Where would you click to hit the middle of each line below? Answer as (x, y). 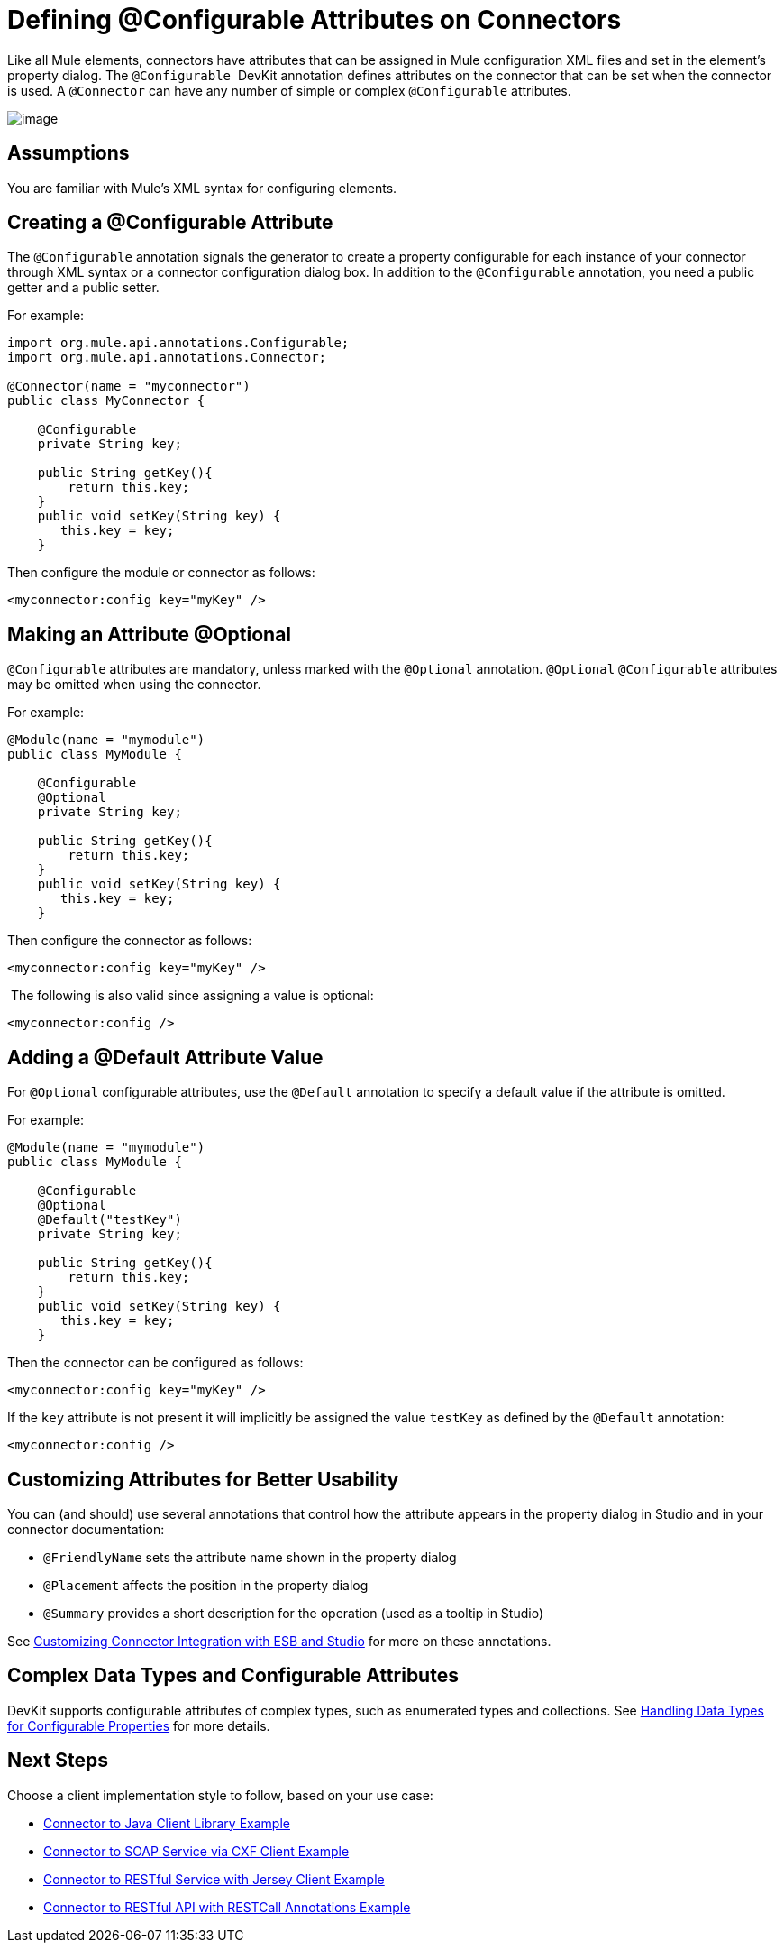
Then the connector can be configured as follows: (155, 1363)
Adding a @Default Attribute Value (165, 1057)
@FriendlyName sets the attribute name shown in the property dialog (250, 1557)
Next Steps (58, 1761)
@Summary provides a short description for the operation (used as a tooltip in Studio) (294, 1613)
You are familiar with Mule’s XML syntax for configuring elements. (202, 188)
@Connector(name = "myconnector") (129, 386)
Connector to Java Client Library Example (167, 1823)
